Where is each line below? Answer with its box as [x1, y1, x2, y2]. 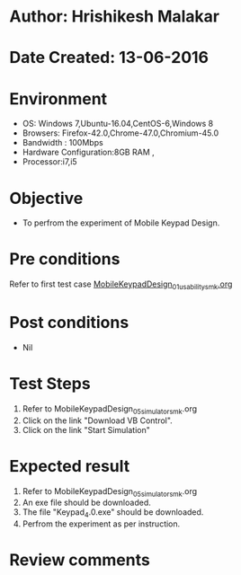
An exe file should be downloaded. [22, 497, 151, 509]
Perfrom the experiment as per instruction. [22, 518, 181, 529]
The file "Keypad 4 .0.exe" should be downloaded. [22, 507, 204, 520]
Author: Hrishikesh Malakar [9, 6, 220, 27]
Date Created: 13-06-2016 [9, 48, 210, 68]
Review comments [9, 550, 150, 571]
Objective [9, 188, 84, 208]
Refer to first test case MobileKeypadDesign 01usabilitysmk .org [9, 279, 233, 291]
